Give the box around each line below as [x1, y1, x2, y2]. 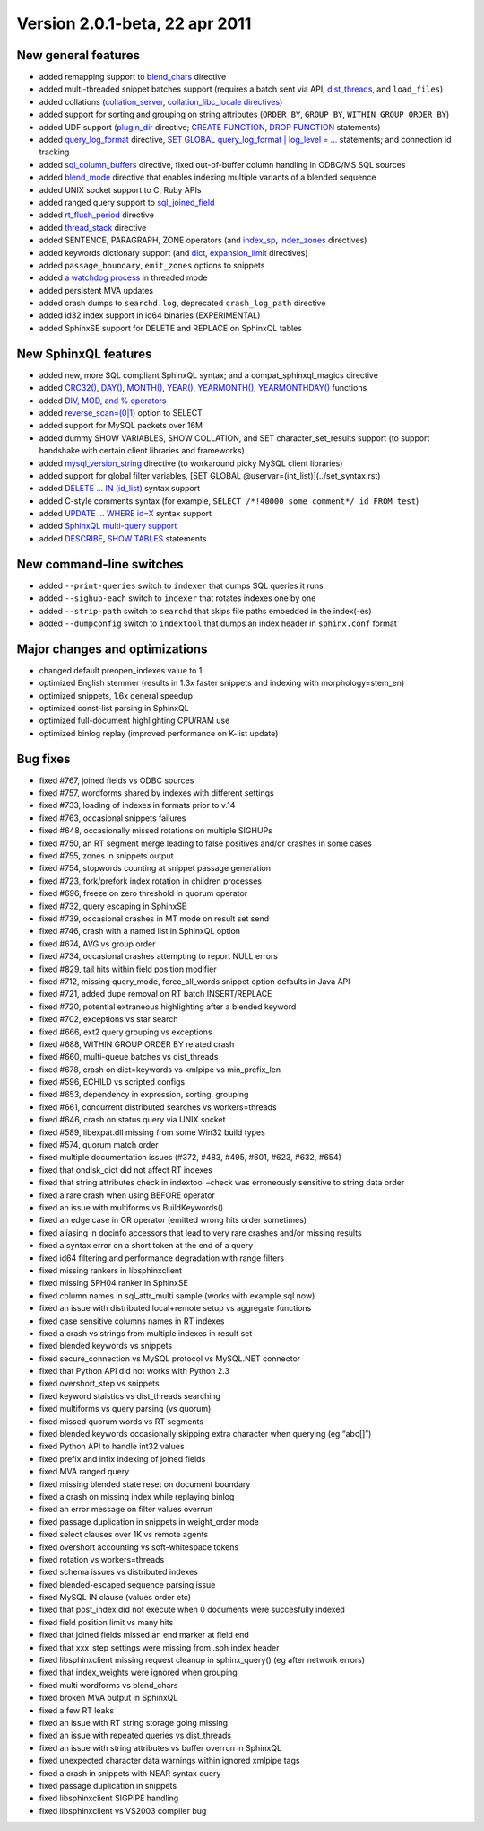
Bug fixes [16, 751, 71, 767]
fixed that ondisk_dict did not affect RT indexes [39, 1164, 212, 1175]
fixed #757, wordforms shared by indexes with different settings [39, 788, 274, 798]
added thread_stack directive [39, 222, 147, 233]
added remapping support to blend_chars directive [39, 72, 227, 83]
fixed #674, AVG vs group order [39, 938, 156, 949]
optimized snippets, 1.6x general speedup [39, 690, 193, 700]
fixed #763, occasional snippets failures [39, 813, 186, 823]
